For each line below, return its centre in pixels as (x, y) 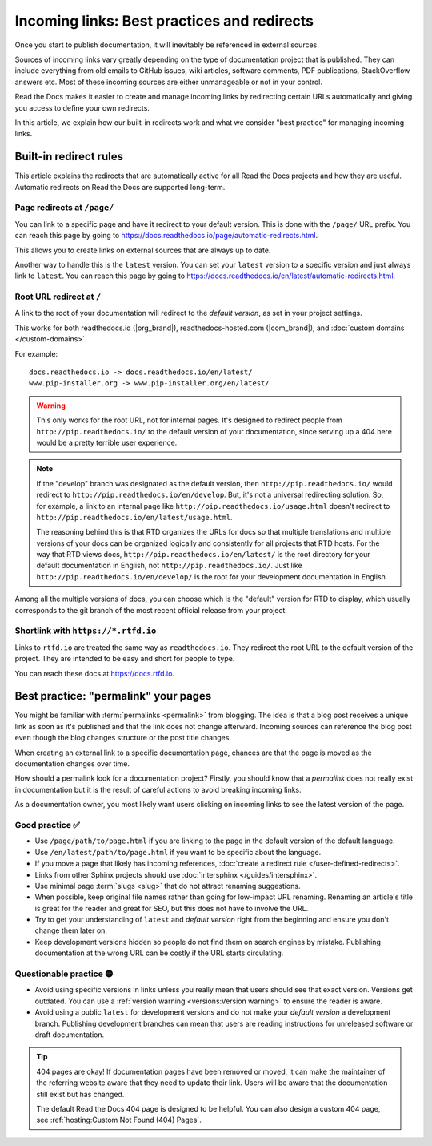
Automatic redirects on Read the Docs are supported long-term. (120, 187)
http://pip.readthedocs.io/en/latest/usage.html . (134, 517)
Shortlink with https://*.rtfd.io (86, 631)
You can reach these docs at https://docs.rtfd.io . (95, 673)
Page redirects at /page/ (64, 208)
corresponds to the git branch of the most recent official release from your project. (151, 610)
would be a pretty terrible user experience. (107, 442)
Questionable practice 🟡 (64, 974)
